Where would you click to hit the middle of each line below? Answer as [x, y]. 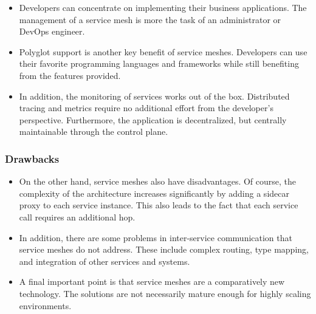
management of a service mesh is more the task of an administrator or [150, 19]
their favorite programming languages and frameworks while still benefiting [159, 63]
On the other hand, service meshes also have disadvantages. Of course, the [158, 181]
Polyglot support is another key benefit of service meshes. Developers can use [163, 51]
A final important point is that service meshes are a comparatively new [152, 282]
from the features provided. [70, 75]
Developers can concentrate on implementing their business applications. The [163, 7]
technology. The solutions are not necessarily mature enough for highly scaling [165, 293]
